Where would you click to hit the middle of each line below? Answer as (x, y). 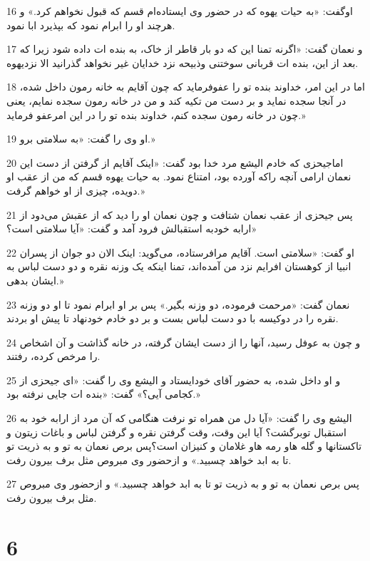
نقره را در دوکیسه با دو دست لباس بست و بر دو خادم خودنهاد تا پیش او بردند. (173, 318)
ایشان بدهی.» (35, 280)
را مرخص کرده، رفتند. (53, 356)
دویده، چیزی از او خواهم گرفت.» (76, 190)
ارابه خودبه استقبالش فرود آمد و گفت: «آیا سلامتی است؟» (132, 228)
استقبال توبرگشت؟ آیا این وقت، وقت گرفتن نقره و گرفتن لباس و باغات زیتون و (176, 432)
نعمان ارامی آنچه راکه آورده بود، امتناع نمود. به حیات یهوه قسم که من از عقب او (179, 176)
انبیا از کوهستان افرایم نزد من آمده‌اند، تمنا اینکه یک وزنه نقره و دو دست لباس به (179, 266)
